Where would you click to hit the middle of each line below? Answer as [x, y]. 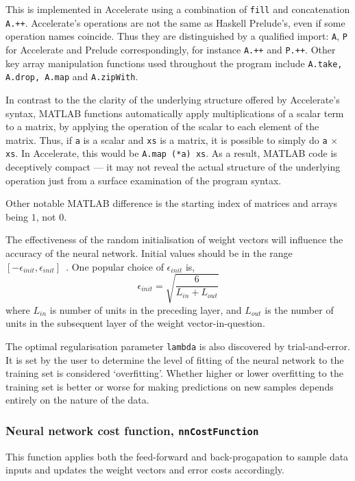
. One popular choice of [115, 266]
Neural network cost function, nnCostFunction [132, 430]
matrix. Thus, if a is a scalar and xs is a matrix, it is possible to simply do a [167, 139]
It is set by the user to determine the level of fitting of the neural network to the [175, 359]
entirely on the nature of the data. [77, 400]
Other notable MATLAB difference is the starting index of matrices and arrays [171, 203]
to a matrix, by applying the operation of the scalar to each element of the [162, 126]
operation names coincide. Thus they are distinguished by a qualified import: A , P [176, 36]
